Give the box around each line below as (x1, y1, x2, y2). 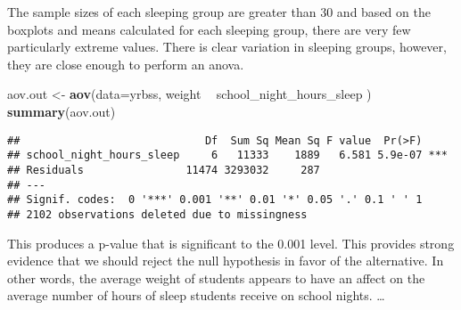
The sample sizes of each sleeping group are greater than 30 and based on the (7, 3, 431, 20)
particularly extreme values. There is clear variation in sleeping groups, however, (7, 37, 447, 56)
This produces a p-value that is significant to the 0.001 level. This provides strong (7, 233, 455, 252)
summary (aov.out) (7, 102, 116, 120)
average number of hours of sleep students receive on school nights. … (7, 286, 385, 305)
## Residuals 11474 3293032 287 (7, 163, 320, 176)
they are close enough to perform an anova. (7, 54, 244, 73)
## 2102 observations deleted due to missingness (7, 208, 308, 221)
